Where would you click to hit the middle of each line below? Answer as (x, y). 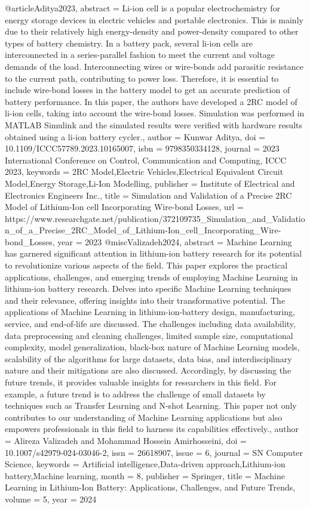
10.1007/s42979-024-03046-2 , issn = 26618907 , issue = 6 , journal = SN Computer (154, 452)
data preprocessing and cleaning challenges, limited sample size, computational (149, 335)
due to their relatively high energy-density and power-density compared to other (152, 31)
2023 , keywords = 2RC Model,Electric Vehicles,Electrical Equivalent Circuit (144, 172)
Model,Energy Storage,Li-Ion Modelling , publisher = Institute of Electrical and (150, 183)
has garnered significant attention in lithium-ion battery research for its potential (154, 253)
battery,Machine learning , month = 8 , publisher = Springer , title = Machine (145, 475)
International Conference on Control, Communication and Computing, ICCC (146, 160)
